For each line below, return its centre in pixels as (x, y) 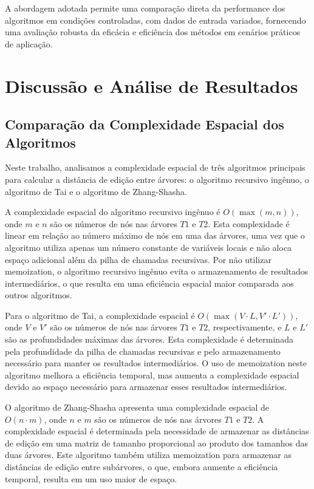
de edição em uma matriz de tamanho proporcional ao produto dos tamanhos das (156, 443)
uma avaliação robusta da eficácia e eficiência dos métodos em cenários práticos (153, 32)
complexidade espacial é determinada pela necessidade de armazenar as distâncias (157, 431)
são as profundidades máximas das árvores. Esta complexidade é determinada (149, 339)
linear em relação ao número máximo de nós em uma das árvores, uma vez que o (155, 235)
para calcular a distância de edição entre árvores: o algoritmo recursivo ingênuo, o (157, 179)
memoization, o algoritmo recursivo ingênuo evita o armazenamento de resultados (157, 271)
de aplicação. (29, 43)
